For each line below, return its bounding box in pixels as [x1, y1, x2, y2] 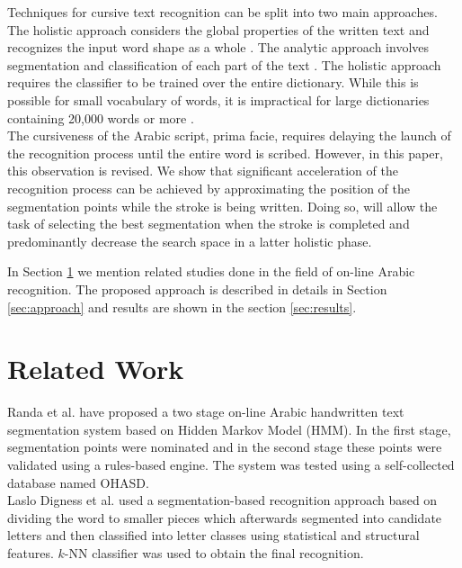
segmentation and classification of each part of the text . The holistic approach [7, 55, 441, 74]
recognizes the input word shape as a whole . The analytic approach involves [7, 38, 430, 57]
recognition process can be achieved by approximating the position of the [7, 178, 410, 197]
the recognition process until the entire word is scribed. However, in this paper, [7, 143, 443, 162]
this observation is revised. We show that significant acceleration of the [7, 161, 398, 180]
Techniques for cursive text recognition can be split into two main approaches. [7, 3, 438, 21]
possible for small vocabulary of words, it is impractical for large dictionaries [7, 90, 430, 109]
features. [7, 543, 54, 562]
